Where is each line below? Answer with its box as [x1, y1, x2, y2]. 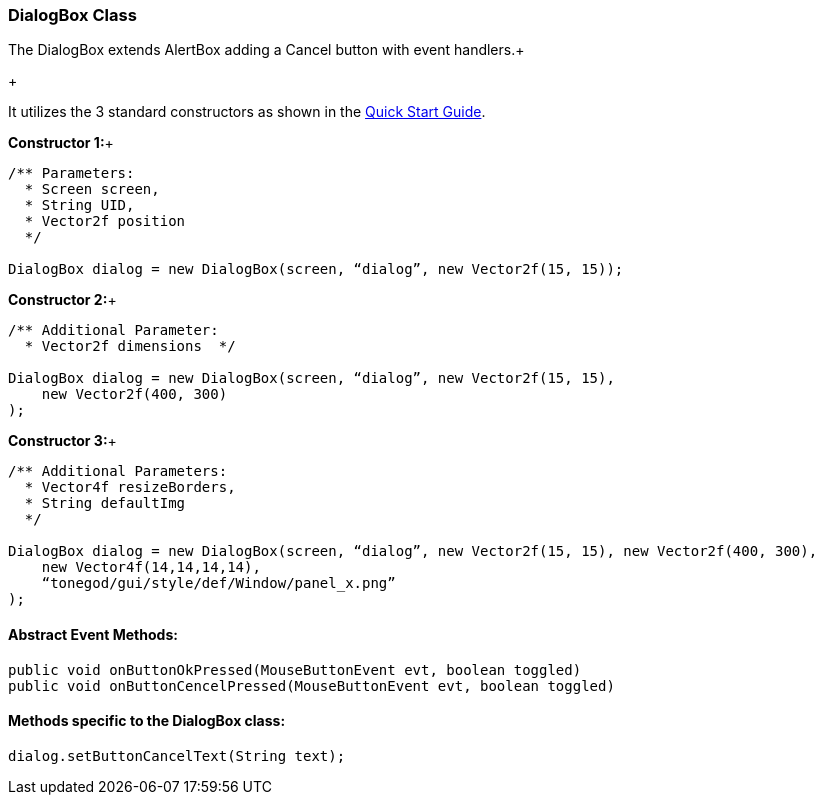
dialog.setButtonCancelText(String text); [8, 747, 346, 764]
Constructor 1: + [8, 134, 114, 152]
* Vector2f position [24, 213, 186, 230]
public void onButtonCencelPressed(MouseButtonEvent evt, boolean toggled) [8, 677, 615, 694]
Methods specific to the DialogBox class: [8, 712, 286, 730]
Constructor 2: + [8, 291, 117, 309]
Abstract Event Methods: [8, 625, 178, 643]
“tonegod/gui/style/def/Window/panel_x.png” [41, 575, 396, 592]
